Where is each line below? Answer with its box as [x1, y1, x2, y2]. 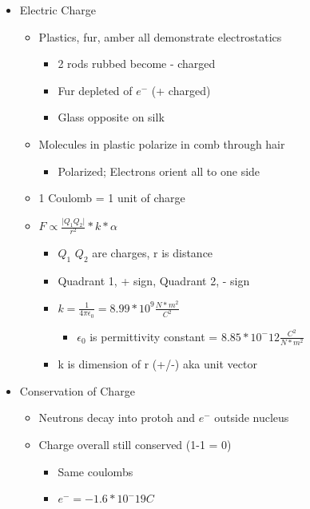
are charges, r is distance [92, 245, 213, 261]
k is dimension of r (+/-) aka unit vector [58, 356, 257, 372]
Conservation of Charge [19, 382, 135, 399]
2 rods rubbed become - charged [58, 55, 216, 72]
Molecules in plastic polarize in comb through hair [38, 135, 285, 152]
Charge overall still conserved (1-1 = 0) [38, 435, 232, 452]
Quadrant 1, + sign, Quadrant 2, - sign [58, 272, 250, 288]
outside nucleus [214, 409, 289, 426]
